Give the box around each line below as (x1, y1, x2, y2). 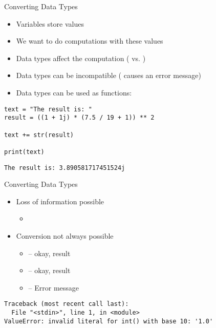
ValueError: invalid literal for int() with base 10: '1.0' (4, 317, 213, 325)
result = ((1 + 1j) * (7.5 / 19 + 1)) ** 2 (4, 114, 155, 122)
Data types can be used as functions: (16, 87, 132, 98)
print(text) (4, 148, 45, 156)
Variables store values (16, 18, 84, 29)
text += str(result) (4, 131, 74, 139)
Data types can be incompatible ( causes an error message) (16, 70, 201, 81)
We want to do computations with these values (16, 35, 163, 46)
